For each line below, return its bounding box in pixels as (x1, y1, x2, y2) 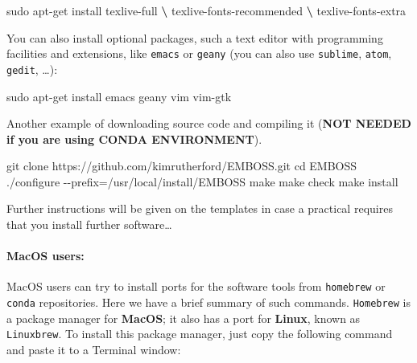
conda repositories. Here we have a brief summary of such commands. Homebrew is (6, 294, 411, 311)
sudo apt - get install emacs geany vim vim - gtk (6, 88, 232, 104)
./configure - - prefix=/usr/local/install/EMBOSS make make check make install (6, 173, 398, 190)
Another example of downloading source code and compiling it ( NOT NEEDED (6, 115, 411, 132)
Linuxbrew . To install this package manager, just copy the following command (6, 325, 393, 342)
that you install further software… (6, 216, 172, 233)
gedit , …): (6, 60, 58, 77)
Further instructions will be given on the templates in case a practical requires (6, 200, 393, 217)
